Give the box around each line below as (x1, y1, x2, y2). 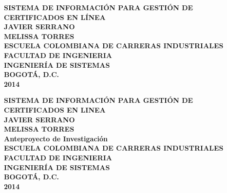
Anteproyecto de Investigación (4, 133, 108, 143)
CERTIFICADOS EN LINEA (4, 104, 106, 115)
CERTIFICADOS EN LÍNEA (4, 12, 106, 22)
